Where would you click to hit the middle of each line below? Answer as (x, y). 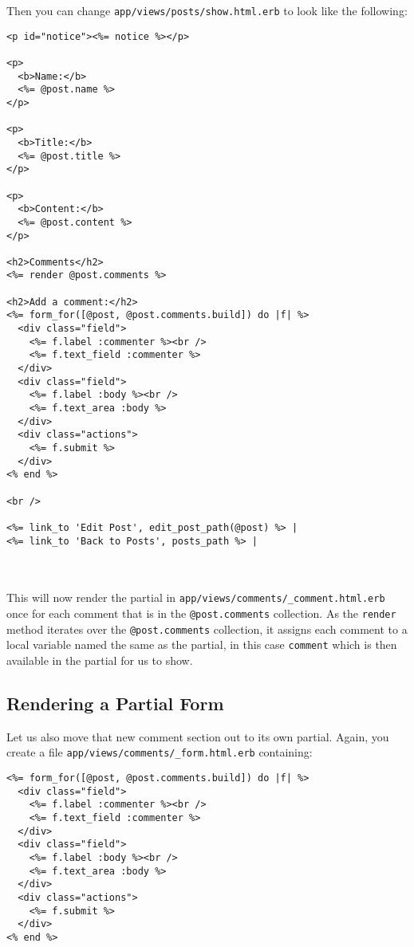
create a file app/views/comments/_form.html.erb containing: (160, 752)
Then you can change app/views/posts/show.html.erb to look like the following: (207, 10)
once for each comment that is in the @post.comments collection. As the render (201, 613)
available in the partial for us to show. (100, 660)
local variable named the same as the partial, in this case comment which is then (202, 644)
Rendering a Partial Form (115, 703)
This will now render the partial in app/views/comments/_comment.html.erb (196, 597)
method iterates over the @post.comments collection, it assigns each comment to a (207, 629)
